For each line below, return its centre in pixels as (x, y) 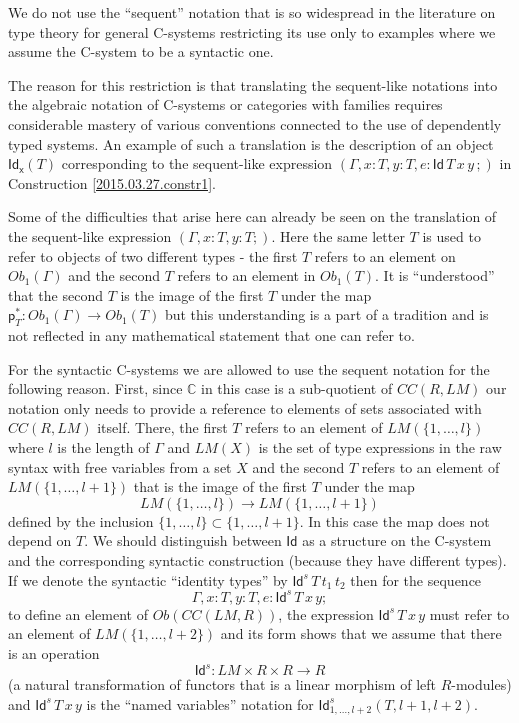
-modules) (481, 684)
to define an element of (78, 613)
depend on (40, 540)
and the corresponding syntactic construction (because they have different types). (257, 560)
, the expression (326, 613)
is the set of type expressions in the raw (380, 447)
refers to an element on (385, 255)
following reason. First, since (95, 388)
